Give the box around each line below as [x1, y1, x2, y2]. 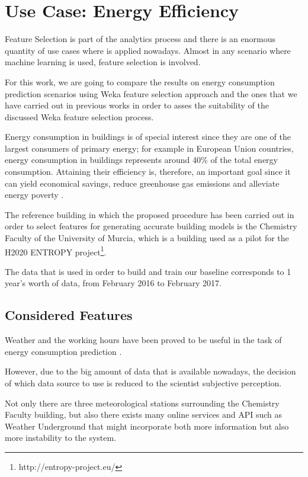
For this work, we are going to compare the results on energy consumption [5, 75, 275, 88]
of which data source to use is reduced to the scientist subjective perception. [5, 377, 282, 389]
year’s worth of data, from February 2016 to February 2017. [5, 277, 222, 289]
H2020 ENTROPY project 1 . [5, 244, 107, 258]
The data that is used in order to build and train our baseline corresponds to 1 [5, 265, 291, 277]
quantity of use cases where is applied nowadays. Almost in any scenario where [5, 44, 291, 56]
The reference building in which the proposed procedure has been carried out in [5, 208, 294, 220]
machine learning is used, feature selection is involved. [5, 56, 201, 68]
